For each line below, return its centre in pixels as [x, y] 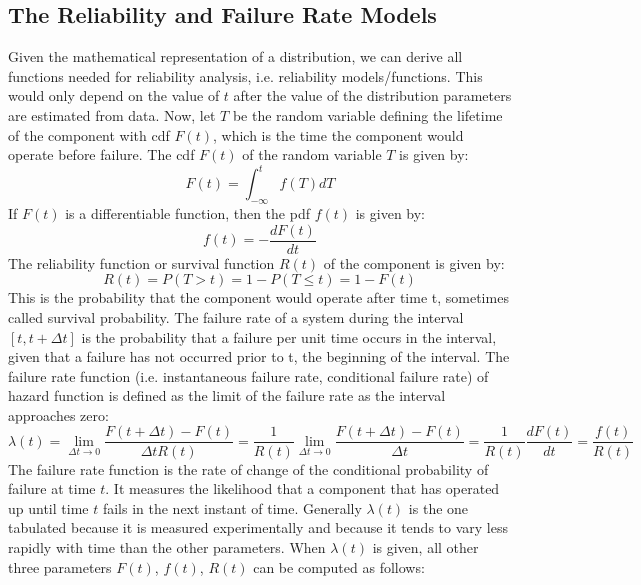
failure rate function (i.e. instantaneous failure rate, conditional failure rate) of [248, 375]
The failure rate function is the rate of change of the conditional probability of [248, 468]
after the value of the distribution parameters [372, 95]
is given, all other [425, 546]
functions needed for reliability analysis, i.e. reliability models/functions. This [245, 75]
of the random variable [312, 154]
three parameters [60, 566]
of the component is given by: [414, 262]
